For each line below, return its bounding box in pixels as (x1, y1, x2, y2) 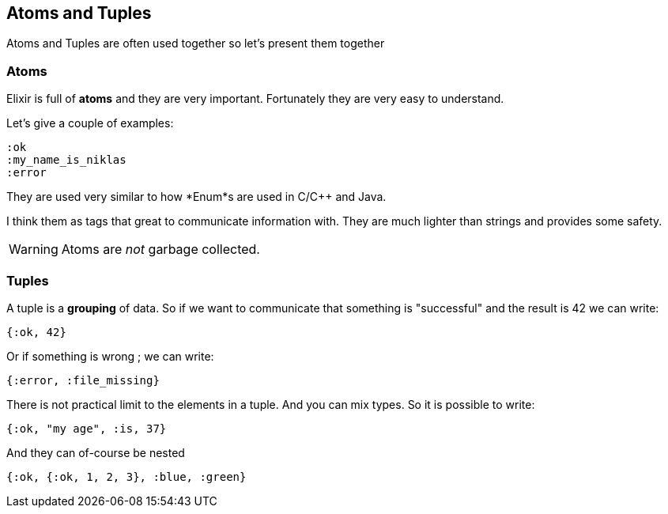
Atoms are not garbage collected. (61, 241, 260, 258)
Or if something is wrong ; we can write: (6, 349, 214, 363)
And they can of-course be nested (6, 445, 185, 459)
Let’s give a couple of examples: (6, 116, 174, 130)
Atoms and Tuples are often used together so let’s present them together (6, 36, 385, 51)
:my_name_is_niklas (6, 153, 126, 167)
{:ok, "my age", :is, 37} (6, 421, 167, 435)
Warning (9, 241, 58, 258)
